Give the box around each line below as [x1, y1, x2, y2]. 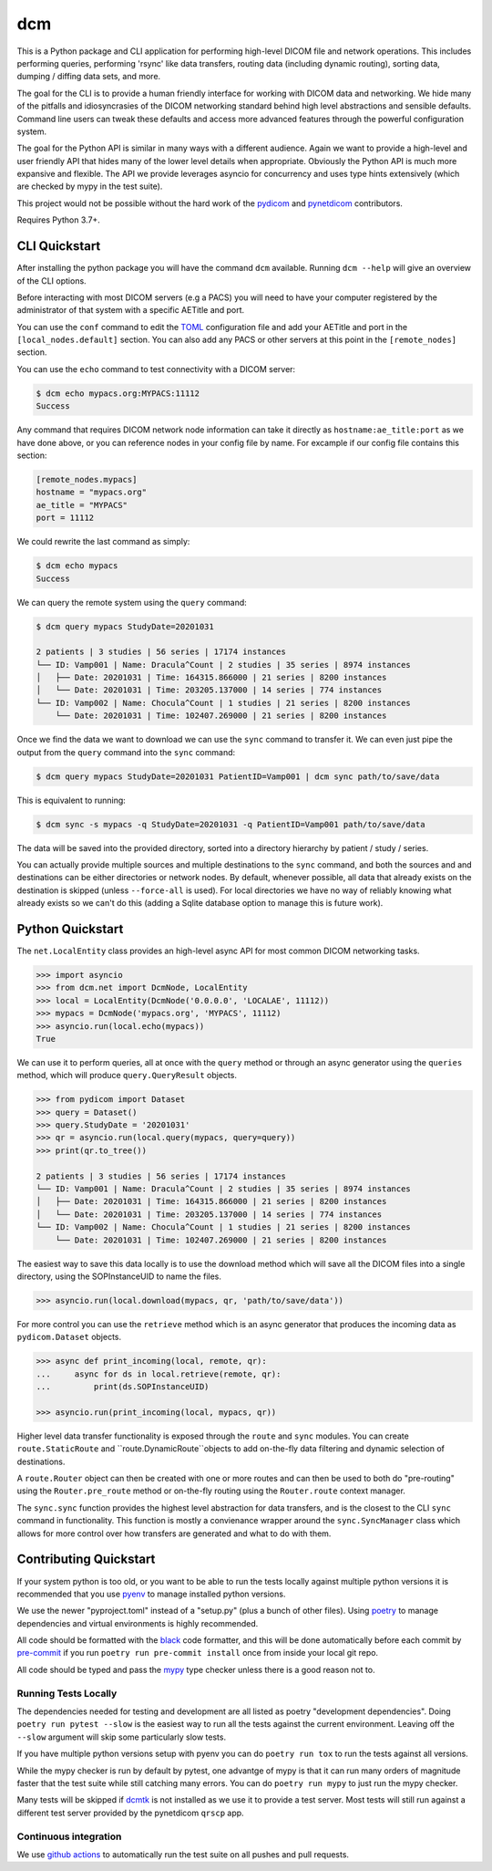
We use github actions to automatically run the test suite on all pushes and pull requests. [16, 1848, 350, 1860]
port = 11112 [36, 513, 95, 524]
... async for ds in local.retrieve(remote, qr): [36, 1368, 282, 1379]
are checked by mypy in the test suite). [16, 181, 163, 192]
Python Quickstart [16, 921, 124, 937]
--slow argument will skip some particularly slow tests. [16, 1731, 227, 1742]
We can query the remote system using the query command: [16, 597, 248, 608]
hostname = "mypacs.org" [36, 487, 148, 497]
